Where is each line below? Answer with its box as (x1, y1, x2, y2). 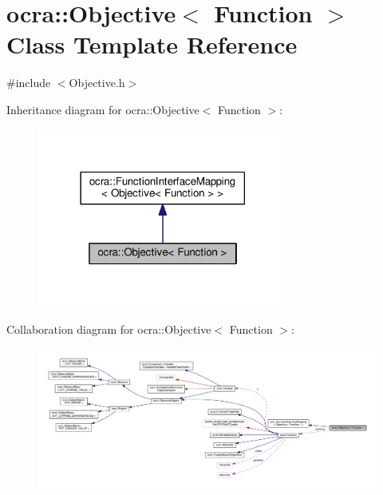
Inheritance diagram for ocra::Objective (6, 101, 199, 117)
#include (6, 74, 51, 91)
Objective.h (69, 74, 125, 91)
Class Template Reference (6, 28, 298, 61)
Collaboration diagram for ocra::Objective (6, 320, 211, 337)
